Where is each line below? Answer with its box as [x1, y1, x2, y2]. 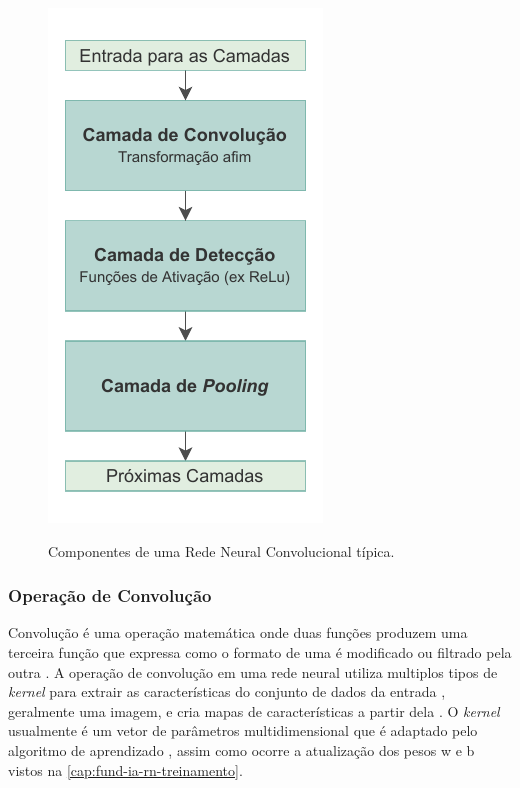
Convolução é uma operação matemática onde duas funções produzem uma [8, 622, 468, 643]
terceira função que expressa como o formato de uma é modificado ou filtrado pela [8, 642, 512, 662]
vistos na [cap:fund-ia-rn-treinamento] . [8, 759, 243, 780]
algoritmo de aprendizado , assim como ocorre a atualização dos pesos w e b [8, 739, 475, 760]
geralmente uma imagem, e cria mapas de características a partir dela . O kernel [8, 700, 500, 721]
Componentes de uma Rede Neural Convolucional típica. [48, 540, 395, 561]
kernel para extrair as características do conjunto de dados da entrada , [8, 681, 446, 702]
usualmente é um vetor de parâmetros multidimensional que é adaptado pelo [8, 720, 478, 741]
